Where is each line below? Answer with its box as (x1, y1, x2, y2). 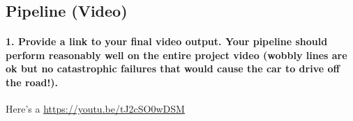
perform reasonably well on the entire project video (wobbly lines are (6, 47, 347, 62)
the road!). (6, 74, 59, 89)
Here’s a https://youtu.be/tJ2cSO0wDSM (6, 101, 185, 115)
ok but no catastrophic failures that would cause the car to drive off (6, 61, 340, 76)
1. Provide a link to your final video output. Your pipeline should (6, 33, 328, 48)
